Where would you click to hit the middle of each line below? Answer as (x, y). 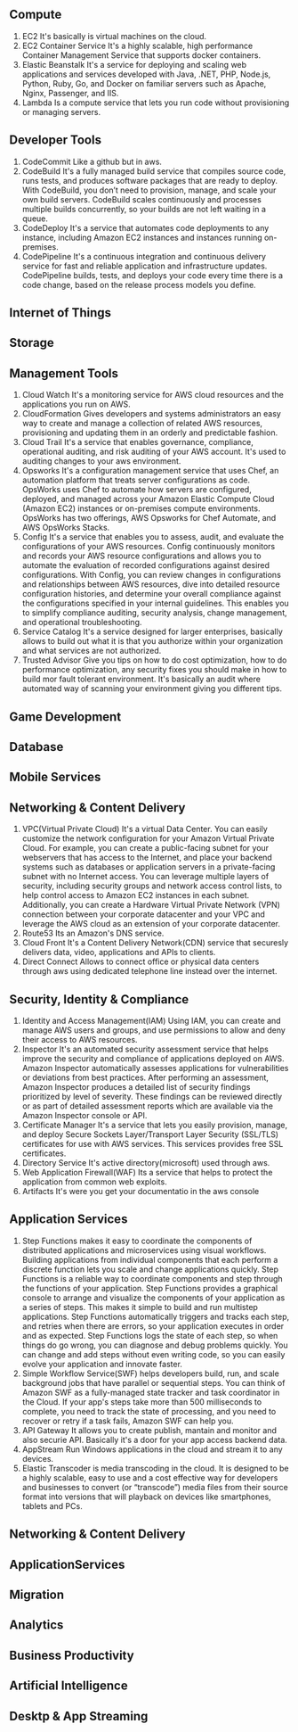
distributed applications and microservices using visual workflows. (144, 1250)
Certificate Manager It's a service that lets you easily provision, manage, (155, 1125)
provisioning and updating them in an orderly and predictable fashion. (150, 433)
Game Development (65, 717)
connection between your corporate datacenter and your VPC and (143, 914)
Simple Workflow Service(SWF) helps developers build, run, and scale (151, 1373)
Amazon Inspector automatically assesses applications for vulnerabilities (155, 1068)
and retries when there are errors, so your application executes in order (153, 1326)
